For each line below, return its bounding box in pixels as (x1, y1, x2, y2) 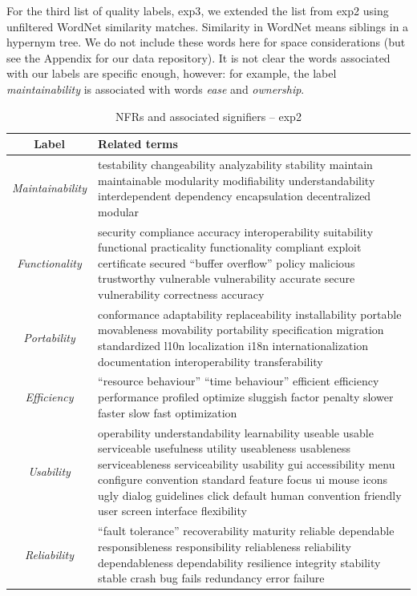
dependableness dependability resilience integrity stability (98, 554, 381, 570)
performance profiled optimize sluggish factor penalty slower (98, 389, 394, 405)
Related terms (98, 135, 178, 152)
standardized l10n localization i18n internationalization (98, 337, 369, 354)
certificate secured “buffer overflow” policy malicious (98, 254, 355, 271)
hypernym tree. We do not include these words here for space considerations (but (6, 34, 406, 50)
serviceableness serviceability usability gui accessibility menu (98, 455, 395, 472)
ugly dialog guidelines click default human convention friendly (98, 486, 402, 503)
